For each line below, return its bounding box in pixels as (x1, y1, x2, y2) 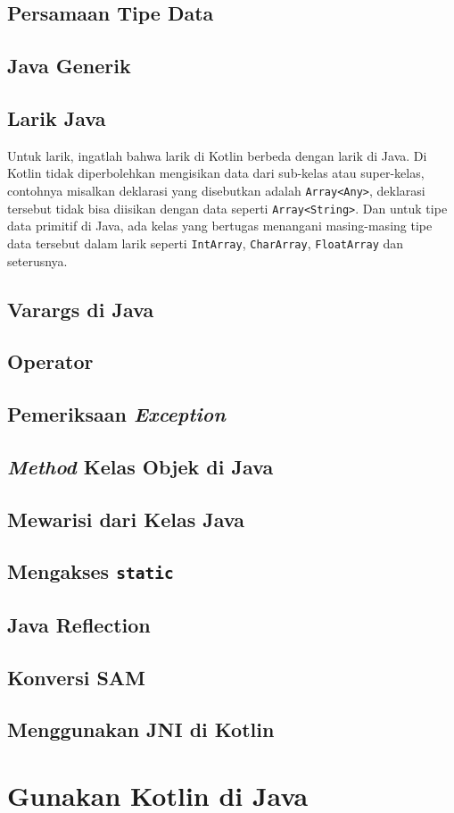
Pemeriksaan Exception (7, 400, 226, 428)
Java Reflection (7, 610, 151, 638)
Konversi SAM (7, 663, 146, 691)
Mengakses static (7, 557, 174, 585)
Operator (7, 348, 94, 375)
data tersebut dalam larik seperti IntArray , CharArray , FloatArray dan (7, 233, 404, 252)
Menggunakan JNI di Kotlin (7, 716, 275, 743)
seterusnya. (7, 251, 68, 270)
